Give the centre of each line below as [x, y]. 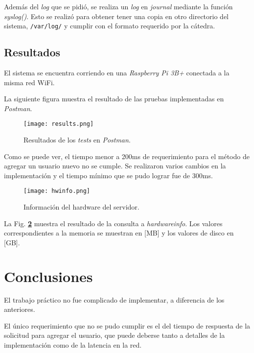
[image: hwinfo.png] [57, 191]
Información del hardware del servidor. [81, 207]
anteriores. [20, 309]
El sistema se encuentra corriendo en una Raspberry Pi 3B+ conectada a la [117, 73]
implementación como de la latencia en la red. [73, 344]
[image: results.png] [59, 124]
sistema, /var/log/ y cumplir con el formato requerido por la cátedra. [110, 26]
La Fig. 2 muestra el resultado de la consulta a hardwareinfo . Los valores [113, 223]
